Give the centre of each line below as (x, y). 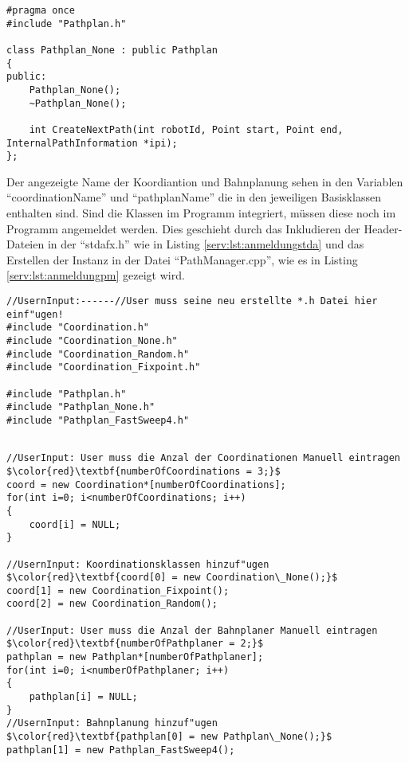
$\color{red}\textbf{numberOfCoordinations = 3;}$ (144, 471)
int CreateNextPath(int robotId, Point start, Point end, (186, 129)
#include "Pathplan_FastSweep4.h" (98, 420)
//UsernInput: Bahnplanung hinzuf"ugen (112, 723)
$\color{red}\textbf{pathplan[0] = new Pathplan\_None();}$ (169, 737)
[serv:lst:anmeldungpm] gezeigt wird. (96, 275)
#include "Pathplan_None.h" (81, 407)
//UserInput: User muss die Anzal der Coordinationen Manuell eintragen (203, 458)
